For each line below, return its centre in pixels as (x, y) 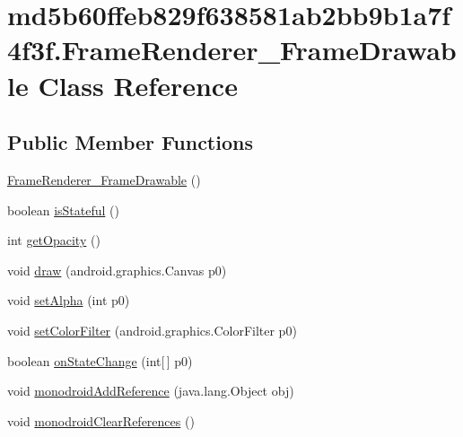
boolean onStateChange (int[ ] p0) (100, 360)
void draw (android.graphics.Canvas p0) (117, 270)
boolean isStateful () (63, 210)
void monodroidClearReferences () (101, 420)
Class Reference (138, 85)
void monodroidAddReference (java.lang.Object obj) (151, 391)
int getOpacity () (54, 240)
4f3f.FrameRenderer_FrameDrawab (232, 50)
